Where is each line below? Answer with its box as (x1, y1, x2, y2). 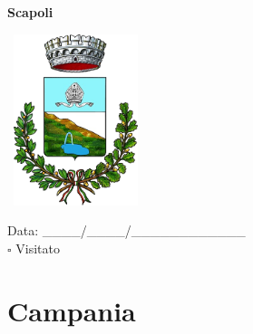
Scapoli (7, 3, 54, 21)
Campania (7, 291, 136, 329)
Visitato (15, 238, 60, 257)
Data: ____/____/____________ (7, 221, 246, 240)
